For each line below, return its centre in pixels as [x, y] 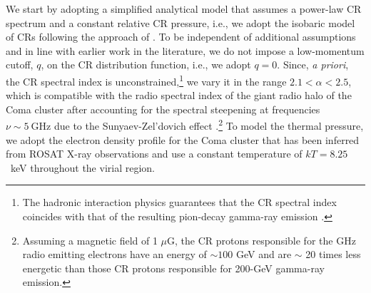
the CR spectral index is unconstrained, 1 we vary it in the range [146, 80]
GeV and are [264, 254]
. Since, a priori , [313, 65]
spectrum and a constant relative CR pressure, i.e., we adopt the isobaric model [181, 22]
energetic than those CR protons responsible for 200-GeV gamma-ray [173, 268]
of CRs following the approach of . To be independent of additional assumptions [181, 37]
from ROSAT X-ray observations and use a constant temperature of [154, 154]
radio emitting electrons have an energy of [115, 254]
